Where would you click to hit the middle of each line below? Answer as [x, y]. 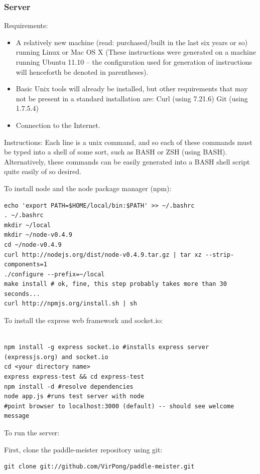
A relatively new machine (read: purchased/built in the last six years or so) [132, 42]
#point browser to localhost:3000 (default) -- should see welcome [119, 406]
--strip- [220, 255]
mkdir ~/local [28, 225]
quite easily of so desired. [43, 171]
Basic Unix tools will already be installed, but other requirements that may [132, 89]
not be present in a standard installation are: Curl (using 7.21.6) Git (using [132, 98]
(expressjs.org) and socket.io [56, 357]
